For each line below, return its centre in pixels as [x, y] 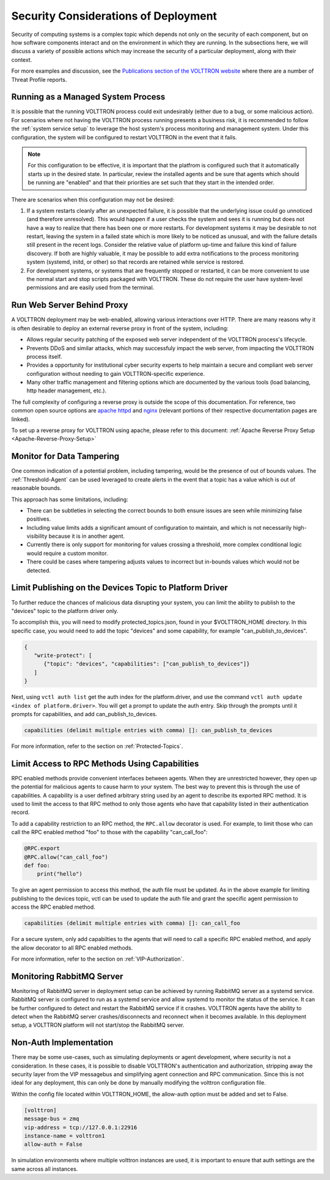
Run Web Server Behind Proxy [70, 305]
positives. [39, 519]
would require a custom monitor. [67, 553]
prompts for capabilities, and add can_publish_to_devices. [84, 714]
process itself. [44, 356]
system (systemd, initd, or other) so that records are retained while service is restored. [135, 262]
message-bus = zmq [52, 1119]
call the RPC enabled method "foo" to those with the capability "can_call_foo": [109, 832]
